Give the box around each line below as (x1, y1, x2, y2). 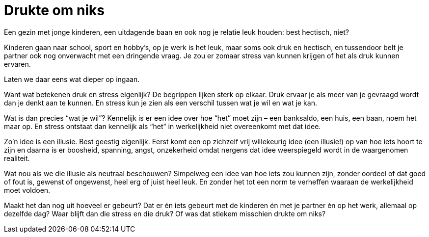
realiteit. (4, 154, 30, 162)
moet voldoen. (4, 185, 51, 194)
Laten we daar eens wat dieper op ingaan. (4, 75, 140, 83)
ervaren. (4, 59, 31, 68)
